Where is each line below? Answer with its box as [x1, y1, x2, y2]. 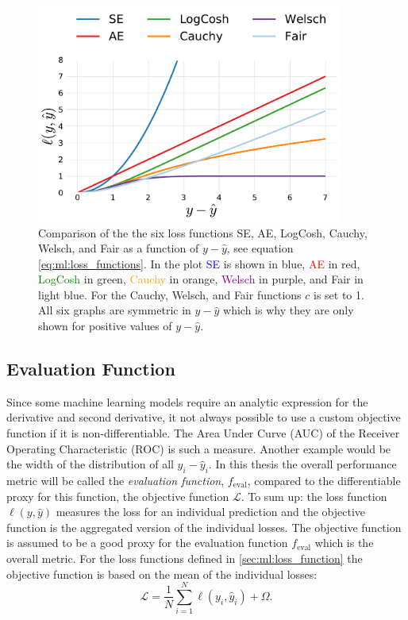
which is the [314, 534, 374, 551]
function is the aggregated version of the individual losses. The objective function [6, 518, 402, 535]
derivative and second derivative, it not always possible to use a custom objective [6, 409, 401, 426]
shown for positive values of [38, 318, 172, 334]
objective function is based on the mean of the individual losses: [6, 565, 318, 582]
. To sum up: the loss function [241, 487, 387, 504]
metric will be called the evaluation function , [6, 472, 225, 489]
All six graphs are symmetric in [38, 302, 191, 318]
